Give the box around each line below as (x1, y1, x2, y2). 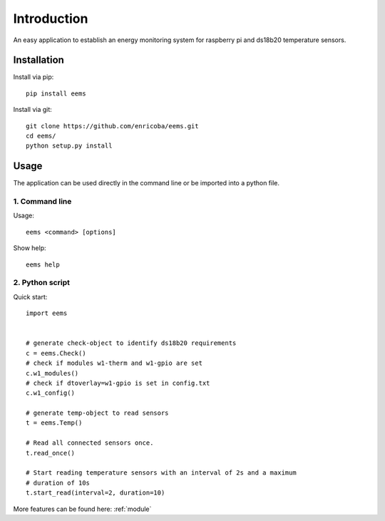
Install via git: (13, 105, 53, 114)
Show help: (13, 244, 46, 252)
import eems (26, 309, 68, 317)
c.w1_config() (26, 389, 75, 397)
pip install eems (26, 89, 86, 98)
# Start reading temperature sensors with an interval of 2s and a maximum (26, 469, 297, 477)
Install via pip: (13, 73, 54, 81)
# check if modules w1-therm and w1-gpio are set (26, 359, 203, 367)
